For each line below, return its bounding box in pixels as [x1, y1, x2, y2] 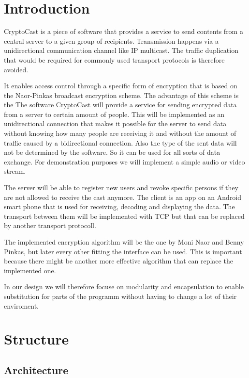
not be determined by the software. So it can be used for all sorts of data [4, 147, 220, 157]
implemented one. [4, 265, 56, 275]
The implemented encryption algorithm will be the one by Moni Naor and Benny [4, 237, 244, 247]
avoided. [4, 64, 29, 74]
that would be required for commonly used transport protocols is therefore [4, 54, 225, 65]
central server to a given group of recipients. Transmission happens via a [4, 35, 219, 46]
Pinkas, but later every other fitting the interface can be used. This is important [4, 246, 242, 256]
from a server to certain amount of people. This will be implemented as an [4, 109, 225, 119]
